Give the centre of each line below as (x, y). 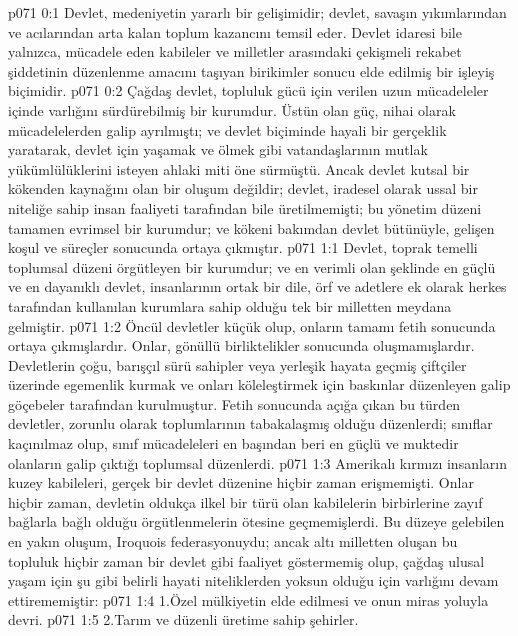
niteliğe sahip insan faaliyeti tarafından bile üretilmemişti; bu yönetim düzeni (245, 207)
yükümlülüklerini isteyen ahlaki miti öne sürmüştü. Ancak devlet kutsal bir (239, 168)
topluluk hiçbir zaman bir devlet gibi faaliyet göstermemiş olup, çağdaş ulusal (246, 560)
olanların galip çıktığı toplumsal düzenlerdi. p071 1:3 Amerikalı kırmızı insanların (257, 462)
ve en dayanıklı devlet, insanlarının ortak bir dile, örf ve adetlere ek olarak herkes (257, 286)
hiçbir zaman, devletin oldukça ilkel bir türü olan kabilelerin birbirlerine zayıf (245, 501)
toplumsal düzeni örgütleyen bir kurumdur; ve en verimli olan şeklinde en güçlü (252, 266)
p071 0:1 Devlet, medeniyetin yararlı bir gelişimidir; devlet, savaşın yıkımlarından (257, 12)
